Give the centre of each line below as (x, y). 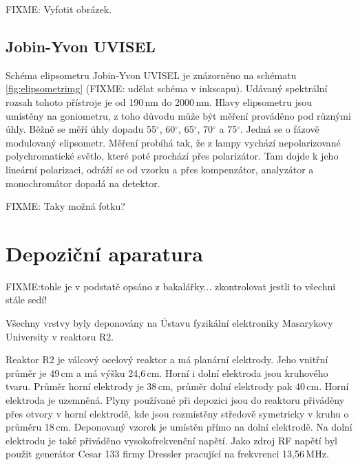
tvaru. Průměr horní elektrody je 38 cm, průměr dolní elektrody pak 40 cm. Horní (177, 386)
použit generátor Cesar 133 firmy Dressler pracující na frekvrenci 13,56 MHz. (167, 454)
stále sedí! (27, 300)
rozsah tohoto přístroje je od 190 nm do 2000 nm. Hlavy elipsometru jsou (159, 101)
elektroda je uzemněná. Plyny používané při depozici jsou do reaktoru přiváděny (175, 400)
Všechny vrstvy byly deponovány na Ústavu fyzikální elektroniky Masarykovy (169, 323)
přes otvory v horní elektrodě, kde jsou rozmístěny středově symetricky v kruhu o (177, 413)
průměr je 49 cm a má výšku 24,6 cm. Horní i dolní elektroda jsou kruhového (167, 372)
